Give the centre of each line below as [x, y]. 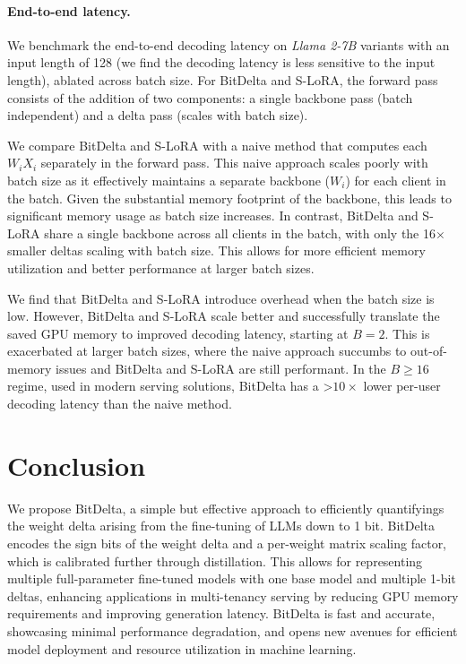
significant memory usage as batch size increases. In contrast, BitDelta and [213, 216]
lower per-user [402, 386]
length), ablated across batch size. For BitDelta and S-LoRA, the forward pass [223, 79]
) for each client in [396, 180]
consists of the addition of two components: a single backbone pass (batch [210, 97]
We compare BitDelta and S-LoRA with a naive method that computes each [217, 145]
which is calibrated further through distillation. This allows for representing [215, 561]
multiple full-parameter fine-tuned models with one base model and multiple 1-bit [232, 578]
